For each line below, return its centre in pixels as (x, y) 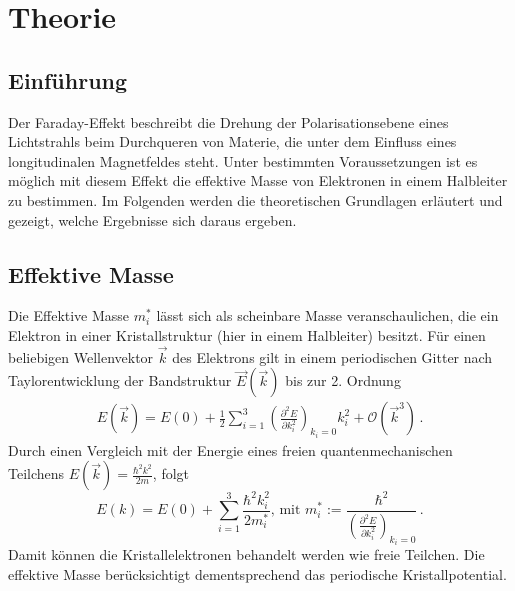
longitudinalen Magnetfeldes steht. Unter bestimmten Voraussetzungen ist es (243, 160)
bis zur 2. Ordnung (343, 380)
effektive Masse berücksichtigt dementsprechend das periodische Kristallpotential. (257, 573)
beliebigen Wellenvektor (81, 356)
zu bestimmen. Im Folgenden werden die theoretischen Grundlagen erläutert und (255, 199)
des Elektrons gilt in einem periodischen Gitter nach (332, 356)
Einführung (68, 79)
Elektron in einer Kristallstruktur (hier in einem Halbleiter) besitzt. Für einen (247, 334)
